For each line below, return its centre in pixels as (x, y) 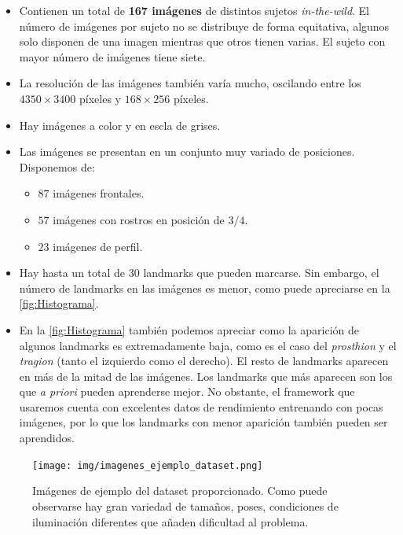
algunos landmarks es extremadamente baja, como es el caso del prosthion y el (208, 345)
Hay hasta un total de (72, 273)
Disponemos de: (57, 166)
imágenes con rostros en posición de (139, 219)
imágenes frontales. (99, 193)
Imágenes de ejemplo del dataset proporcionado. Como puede (180, 491)
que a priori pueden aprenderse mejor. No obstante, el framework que (187, 391)
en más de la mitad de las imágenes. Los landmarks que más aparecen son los (206, 376)
